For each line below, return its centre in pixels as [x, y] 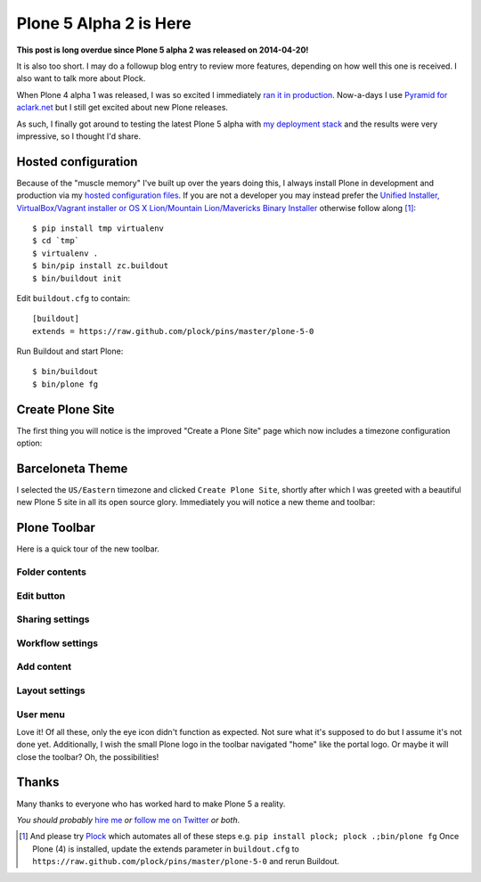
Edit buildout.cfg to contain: [73, 298]
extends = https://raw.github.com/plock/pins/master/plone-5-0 [173, 331]
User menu [41, 715]
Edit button [41, 595]
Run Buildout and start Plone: [70, 351]
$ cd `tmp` [56, 241]
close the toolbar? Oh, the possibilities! [88, 756]
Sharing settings [53, 619]
